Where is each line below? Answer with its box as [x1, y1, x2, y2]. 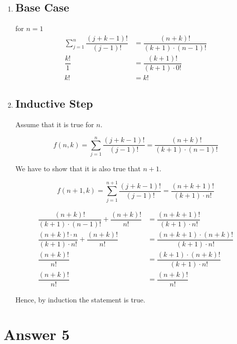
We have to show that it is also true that [15, 163, 141, 173]
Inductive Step [15, 96, 93, 111]
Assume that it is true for [15, 119, 94, 130]
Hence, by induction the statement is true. [15, 294, 145, 305]
